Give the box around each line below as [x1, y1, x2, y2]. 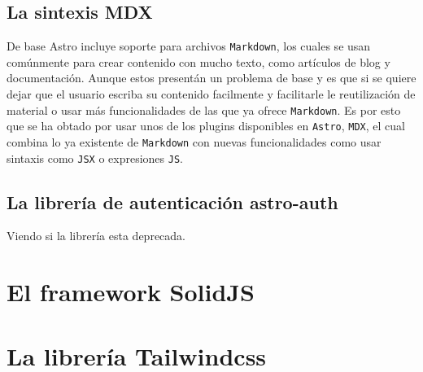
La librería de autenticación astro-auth [7, 189, 338, 214]
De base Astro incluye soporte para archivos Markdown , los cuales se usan [7, 37, 371, 55]
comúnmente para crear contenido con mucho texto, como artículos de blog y [7, 53, 390, 70]
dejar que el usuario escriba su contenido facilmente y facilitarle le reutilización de [7, 85, 416, 103]
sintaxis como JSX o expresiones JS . [7, 149, 183, 166]
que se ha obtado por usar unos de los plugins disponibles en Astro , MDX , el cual [7, 117, 405, 134]
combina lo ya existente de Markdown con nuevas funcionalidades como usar [7, 133, 382, 150]
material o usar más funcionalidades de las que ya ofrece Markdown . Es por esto [7, 101, 401, 118]
